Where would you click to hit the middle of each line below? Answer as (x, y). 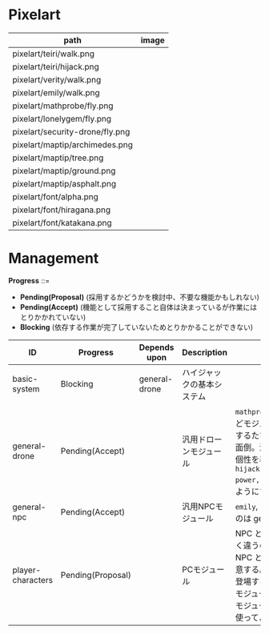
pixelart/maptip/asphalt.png (64, 183)
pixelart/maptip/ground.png (64, 171)
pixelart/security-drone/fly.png (71, 131)
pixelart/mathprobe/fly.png (63, 106)
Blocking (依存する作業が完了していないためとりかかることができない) (137, 327)
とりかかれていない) (53, 317)
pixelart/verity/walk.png (57, 79)
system (26, 388)
